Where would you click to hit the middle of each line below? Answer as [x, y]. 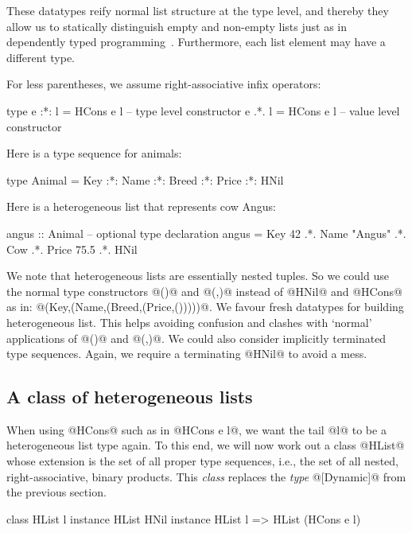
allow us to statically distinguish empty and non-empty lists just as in [177, 26]
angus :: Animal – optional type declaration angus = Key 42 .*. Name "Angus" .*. [206, 233]
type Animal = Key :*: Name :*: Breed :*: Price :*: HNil [145, 179]
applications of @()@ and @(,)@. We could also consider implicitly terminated [196, 338]
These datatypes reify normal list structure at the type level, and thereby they [198, 10]
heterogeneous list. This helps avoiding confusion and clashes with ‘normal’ [189, 322]
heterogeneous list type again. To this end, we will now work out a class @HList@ [206, 445]
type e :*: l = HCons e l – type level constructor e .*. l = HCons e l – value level [203, 110]
